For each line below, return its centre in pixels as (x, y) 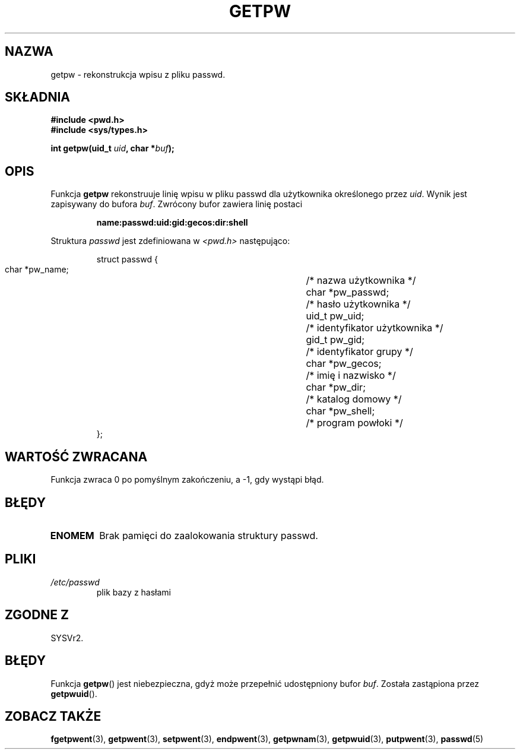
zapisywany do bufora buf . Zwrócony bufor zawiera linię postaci (177, 204)
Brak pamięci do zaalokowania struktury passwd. (209, 535)
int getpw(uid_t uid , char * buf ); (112, 148)
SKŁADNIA (37, 97)
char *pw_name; (37, 270)
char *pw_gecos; (344, 364)
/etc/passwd (75, 582)
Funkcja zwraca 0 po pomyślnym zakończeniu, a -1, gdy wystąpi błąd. (187, 480)
